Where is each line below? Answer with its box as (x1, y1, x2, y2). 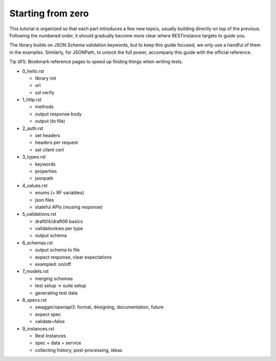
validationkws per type (35, 225, 83, 232)
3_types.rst (22, 154, 46, 160)
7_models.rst (22, 268, 49, 275)
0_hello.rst (22, 68, 44, 74)
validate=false (35, 319, 65, 325)
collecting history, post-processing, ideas (35, 347, 123, 353)
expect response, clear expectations (35, 254, 112, 260)
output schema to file (35, 247, 80, 253)
